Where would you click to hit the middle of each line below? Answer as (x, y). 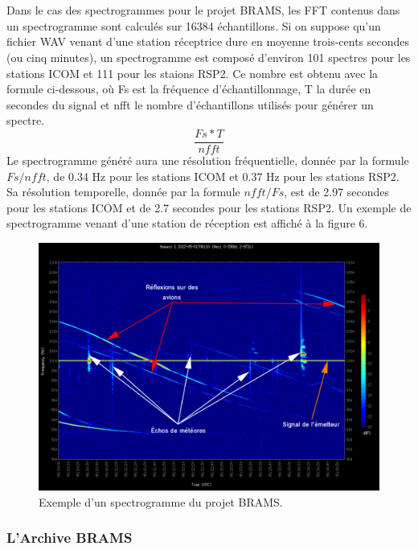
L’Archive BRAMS (70, 538)
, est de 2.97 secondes (337, 192)
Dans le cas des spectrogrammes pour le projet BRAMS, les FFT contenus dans (203, 10)
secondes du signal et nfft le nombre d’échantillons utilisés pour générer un (190, 104)
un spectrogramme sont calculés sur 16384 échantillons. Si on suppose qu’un (194, 25)
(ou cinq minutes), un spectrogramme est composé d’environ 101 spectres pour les (209, 57)
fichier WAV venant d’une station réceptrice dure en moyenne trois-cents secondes (208, 41)
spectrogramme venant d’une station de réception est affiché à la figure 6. (187, 223)
